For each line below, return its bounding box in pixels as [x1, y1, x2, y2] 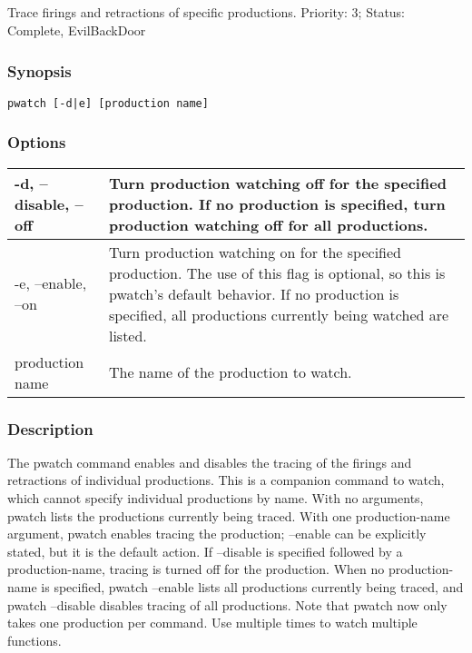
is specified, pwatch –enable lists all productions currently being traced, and [41, 578, 464, 597]
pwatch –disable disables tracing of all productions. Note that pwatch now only [7, 595, 447, 614]
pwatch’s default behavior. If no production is [108, 282, 399, 304]
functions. [7, 630, 62, 649]
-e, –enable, [15, 272, 87, 294]
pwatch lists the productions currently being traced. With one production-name [7, 506, 450, 525]
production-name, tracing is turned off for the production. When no [7, 559, 385, 579]
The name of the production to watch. [108, 361, 352, 383]
